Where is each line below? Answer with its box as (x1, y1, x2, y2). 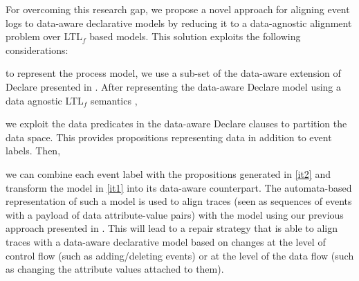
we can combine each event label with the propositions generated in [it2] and (6, 166, 331, 181)
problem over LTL (6, 29, 82, 44)
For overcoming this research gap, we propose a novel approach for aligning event (6, 2, 350, 16)
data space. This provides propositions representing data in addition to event (6, 129, 332, 144)
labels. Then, (6, 143, 61, 158)
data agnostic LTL (6, 93, 84, 107)
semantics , (91, 93, 138, 107)
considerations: (6, 42, 68, 57)
